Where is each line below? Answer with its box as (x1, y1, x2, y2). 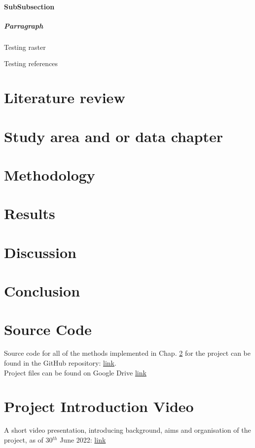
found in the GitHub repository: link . (4, 357, 116, 368)
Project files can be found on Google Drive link (4, 367, 146, 377)
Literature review (4, 87, 125, 108)
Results (4, 203, 55, 224)
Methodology (4, 164, 95, 185)
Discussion (4, 242, 76, 262)
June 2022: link (60, 434, 106, 445)
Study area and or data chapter (4, 126, 223, 146)
